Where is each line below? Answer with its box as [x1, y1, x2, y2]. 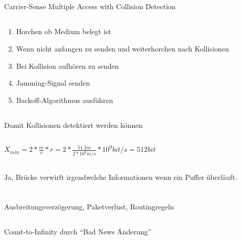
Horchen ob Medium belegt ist [16, 26, 111, 37]
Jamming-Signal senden [16, 77, 90, 88]
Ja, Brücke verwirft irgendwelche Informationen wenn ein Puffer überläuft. [4, 171, 237, 182]
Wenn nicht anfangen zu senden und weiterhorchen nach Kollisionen [16, 43, 229, 54]
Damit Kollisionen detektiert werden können [4, 119, 143, 130]
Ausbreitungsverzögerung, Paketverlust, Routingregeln [4, 201, 174, 212]
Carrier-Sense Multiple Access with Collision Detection [4, 1, 176, 12]
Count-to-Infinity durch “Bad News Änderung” [4, 226, 152, 237]
